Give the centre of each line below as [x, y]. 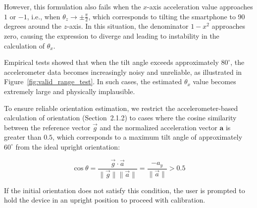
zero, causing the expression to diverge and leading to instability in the [112, 36]
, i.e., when [44, 16]
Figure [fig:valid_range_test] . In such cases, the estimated [93, 81]
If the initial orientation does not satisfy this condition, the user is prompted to [125, 190]
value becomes [214, 81]
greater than [23, 137]
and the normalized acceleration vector [158, 127]
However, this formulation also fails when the [73, 6]
